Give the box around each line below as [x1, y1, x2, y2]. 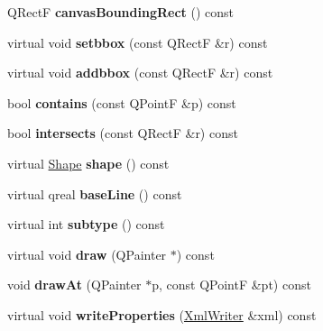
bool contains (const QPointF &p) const [7, 93, 236, 112]
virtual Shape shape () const [7, 153, 170, 172]
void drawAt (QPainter [7, 275, 142, 294]
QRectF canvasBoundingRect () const [7, 3, 235, 21]
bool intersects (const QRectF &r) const [7, 124, 238, 143]
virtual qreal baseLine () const [7, 184, 182, 203]
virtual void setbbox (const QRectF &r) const [7, 32, 268, 51]
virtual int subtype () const [7, 215, 165, 234]
